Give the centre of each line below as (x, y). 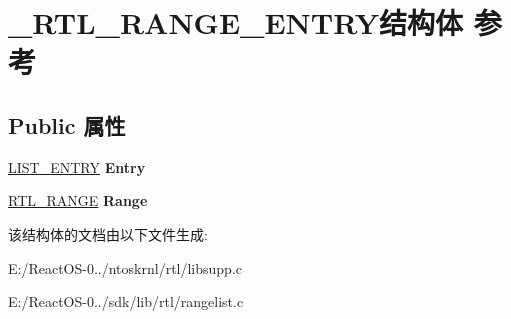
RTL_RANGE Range (78, 200)
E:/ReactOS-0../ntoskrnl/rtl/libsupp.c (125, 267)
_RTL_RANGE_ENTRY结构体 (236, 22)
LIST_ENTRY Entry (77, 166)
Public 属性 (67, 124)
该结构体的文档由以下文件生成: (108, 233)
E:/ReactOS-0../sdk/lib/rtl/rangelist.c (126, 301)
